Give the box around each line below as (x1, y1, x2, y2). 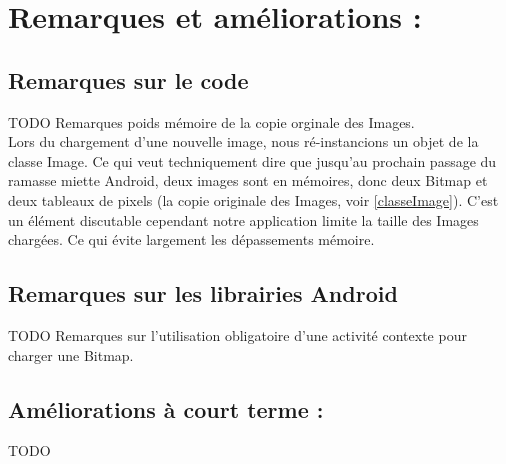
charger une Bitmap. (8, 344, 134, 365)
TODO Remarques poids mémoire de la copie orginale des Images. (8, 111, 415, 132)
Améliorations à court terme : (8, 393, 324, 424)
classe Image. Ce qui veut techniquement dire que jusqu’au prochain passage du (8, 150, 497, 171)
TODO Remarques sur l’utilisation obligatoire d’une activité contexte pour (8, 324, 467, 345)
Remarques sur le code (8, 64, 249, 95)
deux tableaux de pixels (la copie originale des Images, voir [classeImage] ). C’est (8, 189, 499, 210)
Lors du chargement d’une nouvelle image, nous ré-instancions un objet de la (8, 131, 479, 152)
